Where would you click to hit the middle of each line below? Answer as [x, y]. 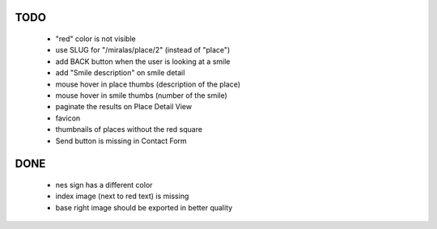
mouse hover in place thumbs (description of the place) [148, 84]
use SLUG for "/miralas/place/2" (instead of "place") [143, 50]
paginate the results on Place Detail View [124, 107]
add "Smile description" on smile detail [120, 73]
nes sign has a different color [104, 184]
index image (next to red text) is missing [122, 196]
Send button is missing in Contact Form [121, 141]
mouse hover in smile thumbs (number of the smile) [142, 95]
